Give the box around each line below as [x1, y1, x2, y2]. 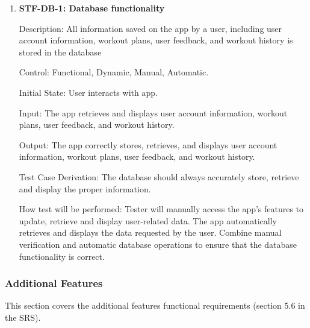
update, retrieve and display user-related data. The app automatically [19, 214, 277, 227]
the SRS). [5, 311, 41, 323]
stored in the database [19, 45, 102, 58]
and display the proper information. [19, 182, 151, 195]
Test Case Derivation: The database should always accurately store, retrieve [19, 170, 299, 183]
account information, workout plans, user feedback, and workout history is [19, 34, 293, 46]
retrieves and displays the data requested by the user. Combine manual [19, 226, 282, 239]
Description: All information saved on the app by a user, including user [19, 22, 282, 34]
